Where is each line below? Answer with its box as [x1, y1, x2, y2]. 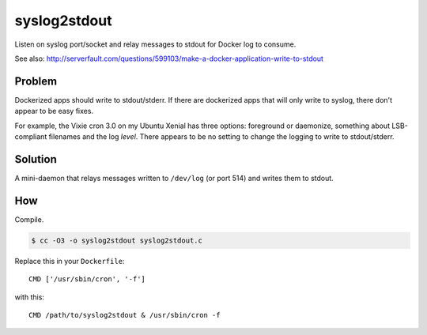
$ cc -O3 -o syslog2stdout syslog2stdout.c [31, 235, 203, 245]
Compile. [14, 214, 44, 224]
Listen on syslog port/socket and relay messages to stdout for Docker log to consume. [14, 40, 297, 49]
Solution [14, 152, 57, 166]
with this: [14, 292, 45, 302]
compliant [14, 132, 47, 141]
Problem [14, 74, 58, 88]
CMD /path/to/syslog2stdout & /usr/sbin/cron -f [28, 311, 221, 319]
